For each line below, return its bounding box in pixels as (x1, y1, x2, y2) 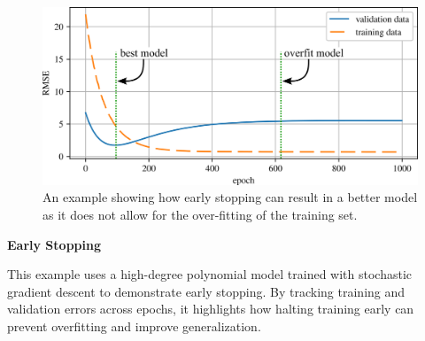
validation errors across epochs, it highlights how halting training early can (7, 299, 414, 318)
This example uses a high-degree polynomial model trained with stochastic (7, 265, 413, 283)
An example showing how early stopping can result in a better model (42, 188, 418, 206)
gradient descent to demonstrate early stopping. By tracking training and (7, 282, 406, 300)
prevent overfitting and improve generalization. (7, 316, 261, 335)
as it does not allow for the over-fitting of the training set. (42, 205, 358, 223)
